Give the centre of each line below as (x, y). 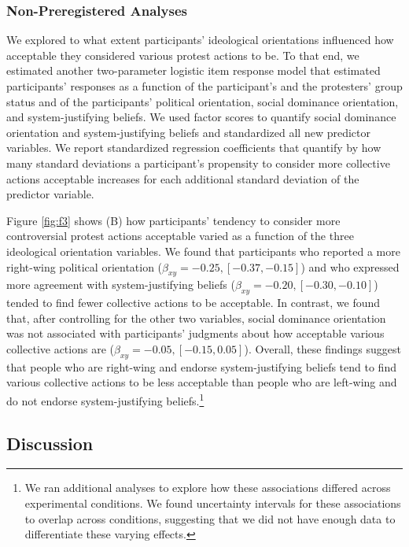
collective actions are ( (60, 348)
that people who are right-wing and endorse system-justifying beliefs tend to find (201, 366)
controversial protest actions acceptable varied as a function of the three (180, 236)
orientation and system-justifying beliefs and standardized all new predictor (188, 132)
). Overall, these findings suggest (322, 348)
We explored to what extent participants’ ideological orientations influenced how (200, 40)
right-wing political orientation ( (85, 266)
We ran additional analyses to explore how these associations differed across (208, 488)
